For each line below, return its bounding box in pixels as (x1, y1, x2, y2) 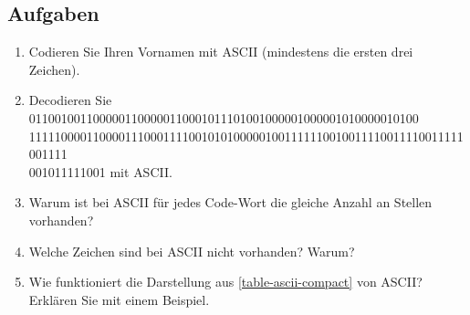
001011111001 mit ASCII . (28, 162, 172, 181)
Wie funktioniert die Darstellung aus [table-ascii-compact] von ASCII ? (28, 272, 423, 291)
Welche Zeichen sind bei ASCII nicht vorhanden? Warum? (28, 241, 355, 260)
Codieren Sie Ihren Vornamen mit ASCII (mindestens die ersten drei (28, 42, 413, 61)
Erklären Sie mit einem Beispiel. (28, 289, 210, 309)
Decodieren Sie (28, 90, 112, 110)
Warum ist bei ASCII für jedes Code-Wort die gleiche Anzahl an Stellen (28, 193, 433, 212)
